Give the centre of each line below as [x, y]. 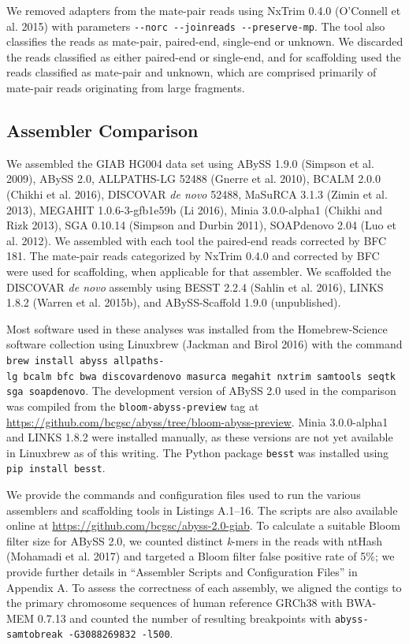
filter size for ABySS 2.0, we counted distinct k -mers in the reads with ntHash [194, 540]
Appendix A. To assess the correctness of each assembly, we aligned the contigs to [204, 587]
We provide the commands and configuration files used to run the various [184, 495]
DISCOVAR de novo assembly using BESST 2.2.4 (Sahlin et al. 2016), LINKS [195, 287]
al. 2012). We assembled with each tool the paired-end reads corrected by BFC [197, 240]
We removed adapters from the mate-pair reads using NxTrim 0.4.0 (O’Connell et [204, 10]
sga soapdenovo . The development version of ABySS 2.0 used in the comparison [201, 391]
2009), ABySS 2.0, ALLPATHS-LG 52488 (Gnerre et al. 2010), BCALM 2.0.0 [193, 179]
